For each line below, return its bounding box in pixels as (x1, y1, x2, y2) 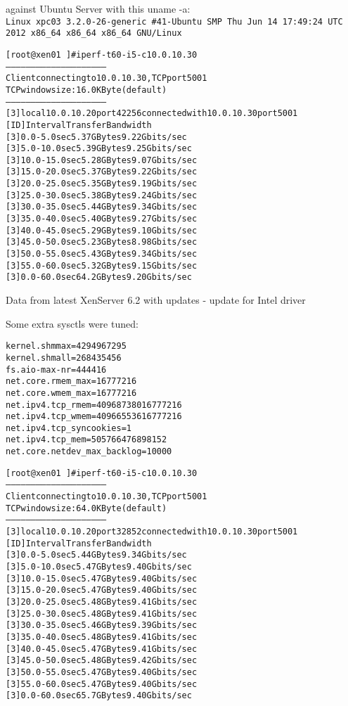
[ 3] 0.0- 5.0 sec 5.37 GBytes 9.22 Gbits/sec (6, 131, 187, 142)
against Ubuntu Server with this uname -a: (6, 1, 191, 15)
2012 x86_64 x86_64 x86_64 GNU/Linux (6, 28, 182, 39)
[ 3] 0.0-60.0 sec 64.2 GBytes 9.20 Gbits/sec (6, 272, 192, 283)
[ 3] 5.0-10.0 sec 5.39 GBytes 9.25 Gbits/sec (6, 143, 192, 154)
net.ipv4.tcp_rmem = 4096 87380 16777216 (6, 399, 182, 410)
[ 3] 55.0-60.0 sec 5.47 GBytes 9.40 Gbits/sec (6, 679, 198, 689)
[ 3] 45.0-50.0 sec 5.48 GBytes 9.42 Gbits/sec (6, 655, 198, 666)
